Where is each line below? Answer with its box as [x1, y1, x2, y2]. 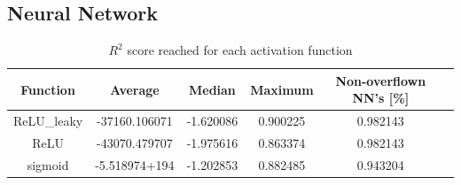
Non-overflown [335, 71, 426, 89]
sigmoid [27, 155, 69, 173]
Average [110, 80, 160, 98]
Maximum [250, 80, 314, 98]
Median [188, 80, 236, 98]
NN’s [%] [352, 89, 410, 107]
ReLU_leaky [13, 112, 83, 130]
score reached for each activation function [127, 41, 353, 59]
